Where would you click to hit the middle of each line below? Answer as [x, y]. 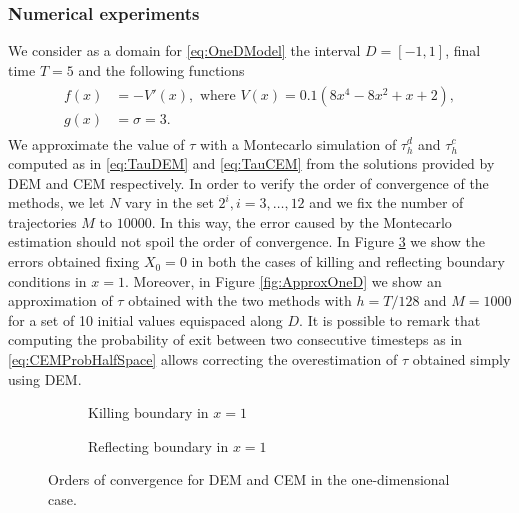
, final [463, 50]
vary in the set [169, 202]
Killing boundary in [148, 412]
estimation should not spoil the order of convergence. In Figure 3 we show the [247, 241]
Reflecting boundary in [158, 445]
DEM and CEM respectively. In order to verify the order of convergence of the [248, 182]
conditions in [47, 280]
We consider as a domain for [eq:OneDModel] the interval [184, 50]
